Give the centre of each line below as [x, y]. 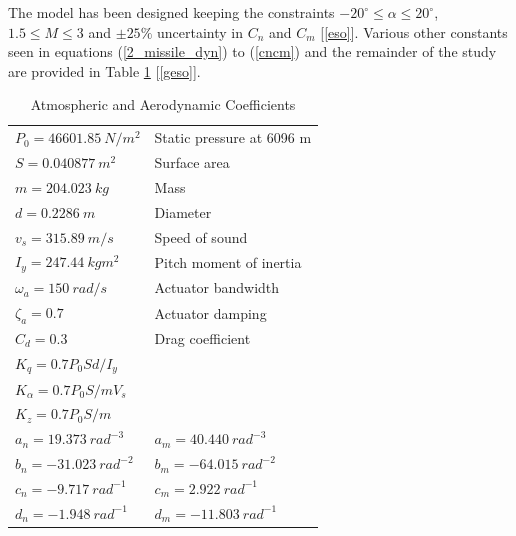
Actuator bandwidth [217, 287]
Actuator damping [210, 312]
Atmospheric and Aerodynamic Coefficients [163, 104]
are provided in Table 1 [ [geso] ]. [104, 70]
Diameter [183, 211]
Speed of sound [201, 236]
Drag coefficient [202, 338]
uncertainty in [199, 31]
